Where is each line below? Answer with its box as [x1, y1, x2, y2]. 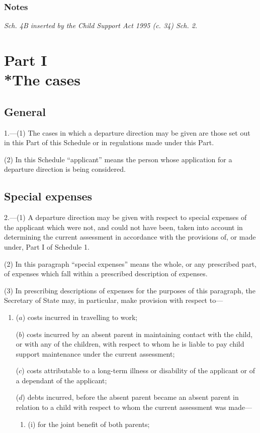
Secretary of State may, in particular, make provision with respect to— [4, 295, 223, 305]
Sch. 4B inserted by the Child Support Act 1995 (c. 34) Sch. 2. [4, 20, 198, 31]
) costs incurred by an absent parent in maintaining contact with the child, [22, 329, 253, 339]
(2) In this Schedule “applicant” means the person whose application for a [4, 154, 232, 164]
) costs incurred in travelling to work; [22, 311, 138, 322]
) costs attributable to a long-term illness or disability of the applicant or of [22, 365, 255, 376]
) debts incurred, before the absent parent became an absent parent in [22, 392, 239, 402]
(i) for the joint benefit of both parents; [28, 418, 150, 429]
